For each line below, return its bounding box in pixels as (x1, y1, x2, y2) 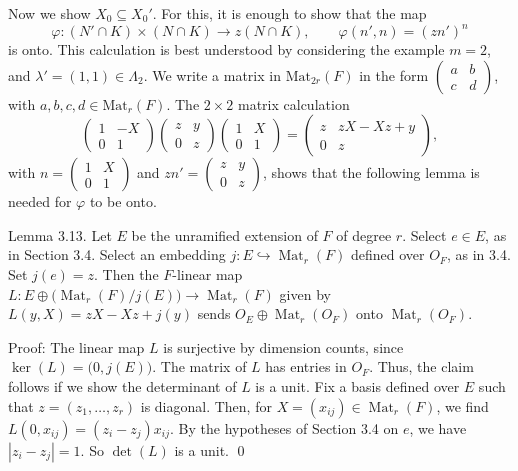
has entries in (265, 356, 347, 377)
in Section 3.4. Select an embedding (8, 244, 226, 265)
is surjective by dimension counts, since (163, 336, 404, 357)
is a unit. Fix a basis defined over (255, 376, 460, 397)
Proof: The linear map (8, 336, 145, 357)
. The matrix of (152, 356, 247, 377)
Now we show (8, 3, 91, 23)
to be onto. (89, 191, 157, 212)
